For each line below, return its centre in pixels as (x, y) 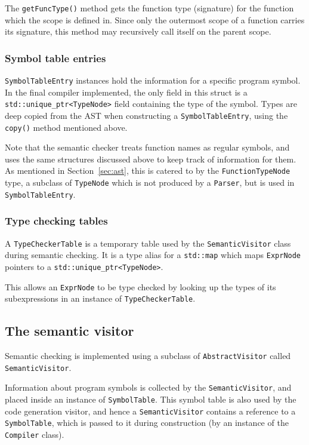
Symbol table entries (55, 58)
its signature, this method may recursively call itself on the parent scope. (138, 31)
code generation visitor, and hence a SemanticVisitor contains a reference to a (150, 411)
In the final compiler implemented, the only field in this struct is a (126, 92)
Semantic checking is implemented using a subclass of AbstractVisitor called (148, 356)
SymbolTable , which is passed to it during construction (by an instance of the (147, 423)
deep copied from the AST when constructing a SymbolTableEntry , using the (146, 115)
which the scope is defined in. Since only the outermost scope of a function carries (155, 19)
